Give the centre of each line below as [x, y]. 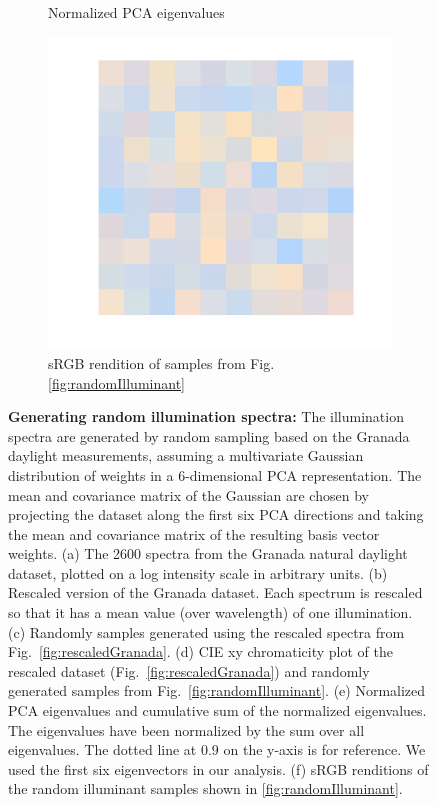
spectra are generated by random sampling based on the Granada [209, 435]
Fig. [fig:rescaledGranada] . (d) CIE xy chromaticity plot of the [200, 651]
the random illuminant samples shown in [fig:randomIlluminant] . [205, 788]
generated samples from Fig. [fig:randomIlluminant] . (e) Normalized [217, 690]
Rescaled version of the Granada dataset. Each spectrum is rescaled [215, 592]
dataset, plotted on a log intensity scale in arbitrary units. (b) [198, 572]
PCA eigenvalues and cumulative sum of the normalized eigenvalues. [217, 710]
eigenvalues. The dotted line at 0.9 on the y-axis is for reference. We [217, 749]
